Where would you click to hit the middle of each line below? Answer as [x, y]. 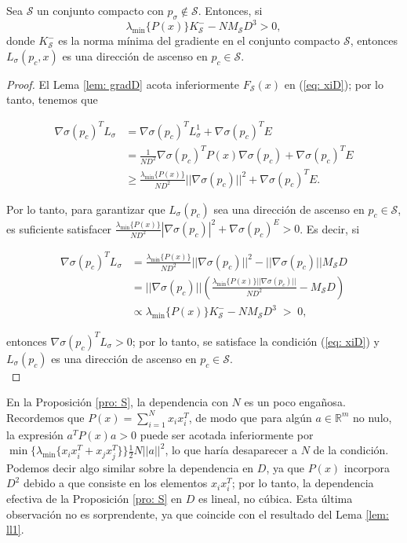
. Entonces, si [230, 10]
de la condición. [351, 450]
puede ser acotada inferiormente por [227, 434]
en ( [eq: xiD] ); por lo [334, 84]
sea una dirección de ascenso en [289, 209]
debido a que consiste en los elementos [115, 483]
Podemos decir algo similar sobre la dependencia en [130, 467]
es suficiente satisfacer [59, 228]
